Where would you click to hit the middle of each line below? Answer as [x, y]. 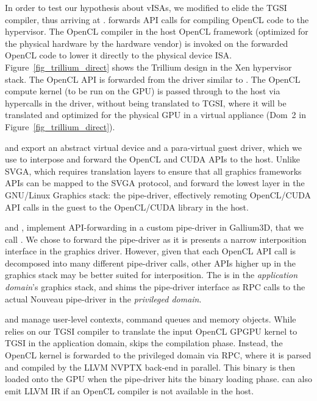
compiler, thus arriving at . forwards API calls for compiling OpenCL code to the [157, 19]
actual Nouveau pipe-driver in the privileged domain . [103, 298]
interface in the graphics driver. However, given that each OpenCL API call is [151, 251]
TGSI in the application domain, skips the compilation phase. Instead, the [144, 343]
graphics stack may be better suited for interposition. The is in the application [151, 275]
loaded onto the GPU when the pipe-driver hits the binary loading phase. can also [158, 379]
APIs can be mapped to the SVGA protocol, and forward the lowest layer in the [155, 183]
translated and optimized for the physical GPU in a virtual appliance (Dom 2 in [155, 115]
